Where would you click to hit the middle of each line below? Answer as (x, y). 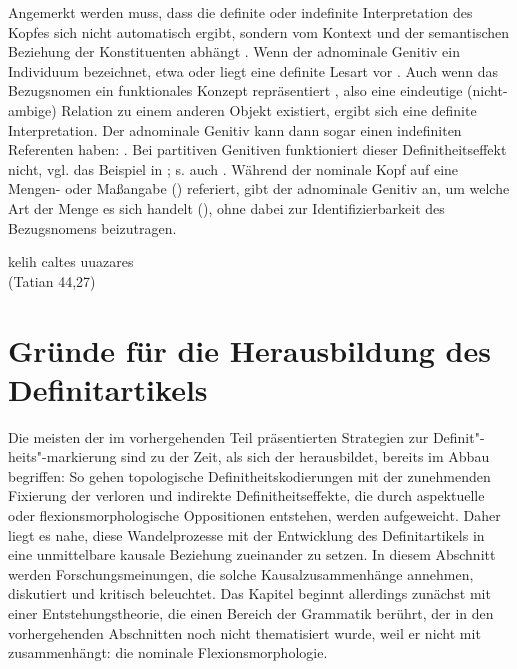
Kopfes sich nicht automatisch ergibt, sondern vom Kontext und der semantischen (259, 31)
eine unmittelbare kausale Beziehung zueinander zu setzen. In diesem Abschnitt (252, 554)
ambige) (32, 109)
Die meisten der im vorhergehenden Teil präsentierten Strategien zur (218, 436)
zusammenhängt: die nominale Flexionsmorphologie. (168, 652)
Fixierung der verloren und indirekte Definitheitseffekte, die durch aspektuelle (246, 495)
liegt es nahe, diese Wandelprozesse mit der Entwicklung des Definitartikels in (246, 534)
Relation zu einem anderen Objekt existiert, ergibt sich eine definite (269, 109)
